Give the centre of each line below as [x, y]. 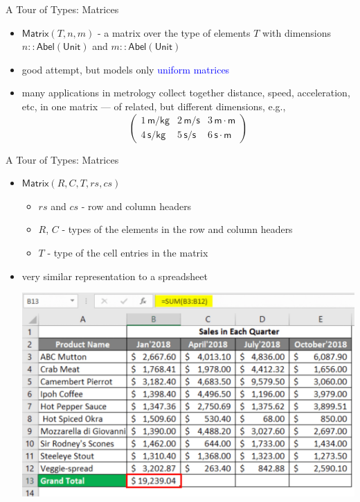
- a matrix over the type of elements [174, 32]
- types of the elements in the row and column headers [177, 229]
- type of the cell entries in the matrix [128, 252]
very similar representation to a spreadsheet [115, 276]
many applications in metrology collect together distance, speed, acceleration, [186, 93]
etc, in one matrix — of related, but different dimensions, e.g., [154, 106]
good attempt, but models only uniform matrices [126, 69]
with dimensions [297, 32]
